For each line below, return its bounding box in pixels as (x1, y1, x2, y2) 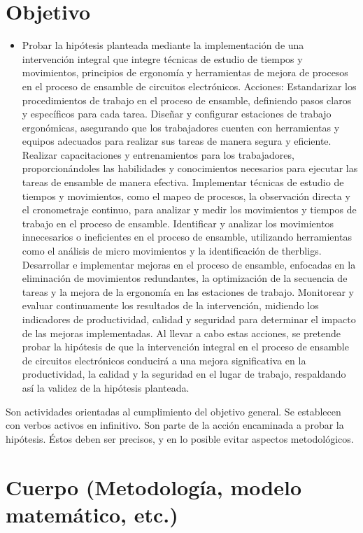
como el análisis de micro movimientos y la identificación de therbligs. (22, 243, 322, 258)
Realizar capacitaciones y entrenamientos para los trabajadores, (22, 147, 294, 162)
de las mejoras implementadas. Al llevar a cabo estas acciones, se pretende (22, 325, 341, 340)
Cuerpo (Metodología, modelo (6, 472, 302, 501)
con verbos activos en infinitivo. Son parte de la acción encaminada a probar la (6, 418, 344, 432)
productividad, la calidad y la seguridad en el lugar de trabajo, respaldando (22, 367, 346, 381)
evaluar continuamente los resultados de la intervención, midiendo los (22, 298, 319, 313)
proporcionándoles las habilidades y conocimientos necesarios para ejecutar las (22, 161, 358, 176)
